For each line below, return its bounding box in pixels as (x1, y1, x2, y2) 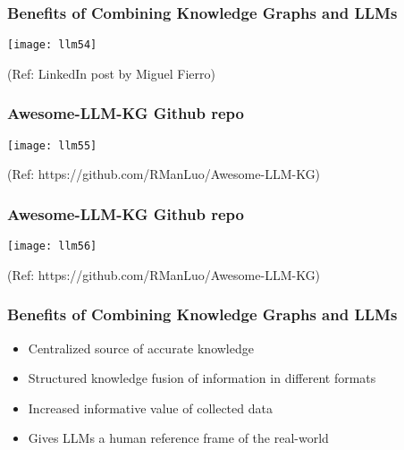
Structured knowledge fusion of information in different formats (28, 369, 376, 387)
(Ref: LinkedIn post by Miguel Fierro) (7, 64, 215, 82)
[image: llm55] (7, 139, 97, 152)
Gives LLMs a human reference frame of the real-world (28, 429, 329, 447)
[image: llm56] (7, 240, 97, 253)
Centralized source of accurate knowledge (28, 338, 254, 357)
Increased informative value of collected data (28, 398, 273, 417)
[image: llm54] (7, 38, 97, 52)
